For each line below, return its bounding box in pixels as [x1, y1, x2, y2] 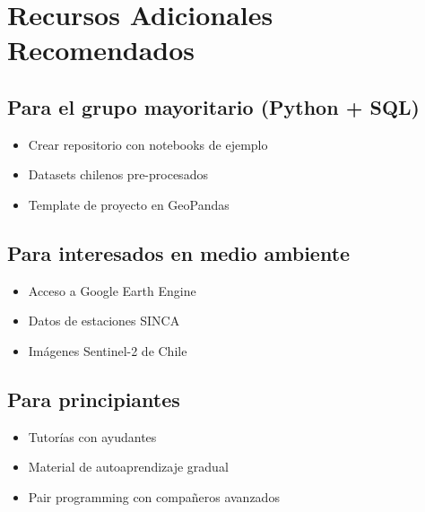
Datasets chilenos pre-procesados [28, 165, 208, 184]
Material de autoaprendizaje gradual [28, 457, 229, 476]
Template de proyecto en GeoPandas [28, 195, 230, 213]
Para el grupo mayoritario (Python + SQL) [7, 92, 420, 120]
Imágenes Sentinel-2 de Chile [28, 341, 187, 360]
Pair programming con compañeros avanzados [28, 487, 280, 506]
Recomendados [7, 31, 195, 68]
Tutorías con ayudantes [28, 427, 157, 446]
